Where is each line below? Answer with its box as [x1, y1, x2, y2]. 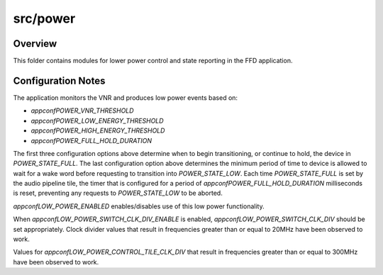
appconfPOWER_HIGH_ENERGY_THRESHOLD [30, 126, 165, 135]
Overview [13, 38, 57, 50]
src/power [13, 11, 76, 26]
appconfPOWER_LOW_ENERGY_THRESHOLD [30, 116, 164, 125]
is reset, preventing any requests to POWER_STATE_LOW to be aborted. [13, 189, 223, 198]
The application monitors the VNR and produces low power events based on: [13, 93, 238, 102]
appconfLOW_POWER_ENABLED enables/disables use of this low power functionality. [13, 202, 265, 211]
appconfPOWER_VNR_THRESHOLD [30, 106, 134, 115]
